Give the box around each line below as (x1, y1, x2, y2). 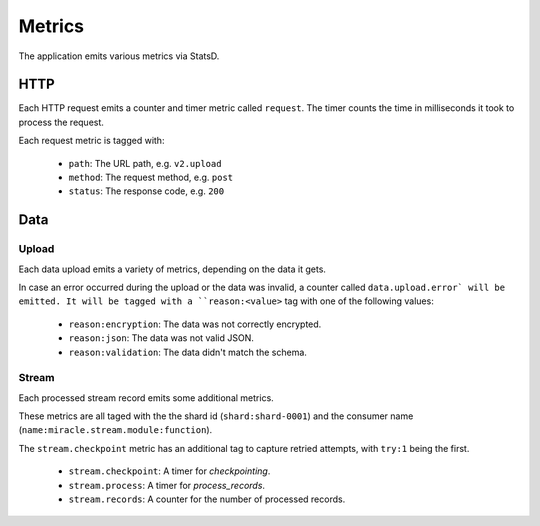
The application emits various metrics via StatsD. (18, 50, 220, 62)
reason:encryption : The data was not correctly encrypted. (68, 318, 322, 330)
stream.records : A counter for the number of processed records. (68, 493, 346, 505)
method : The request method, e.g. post (68, 171, 234, 184)
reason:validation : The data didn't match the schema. (68, 346, 307, 358)
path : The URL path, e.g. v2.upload (68, 157, 222, 169)
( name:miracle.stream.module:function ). (18, 424, 213, 436)
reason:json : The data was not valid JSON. (68, 332, 255, 344)
